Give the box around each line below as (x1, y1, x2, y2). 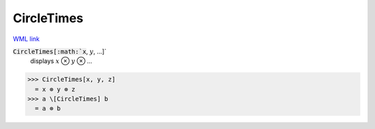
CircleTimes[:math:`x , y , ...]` (12, 47, 107, 55)
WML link (12, 35, 40, 43)
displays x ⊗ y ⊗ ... (30, 57, 93, 65)
